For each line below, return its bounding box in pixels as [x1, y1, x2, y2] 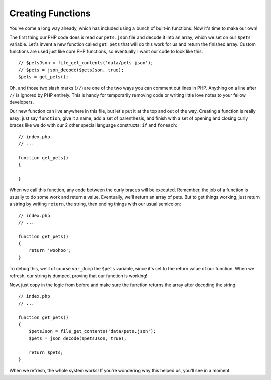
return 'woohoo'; [28, 248, 71, 253]
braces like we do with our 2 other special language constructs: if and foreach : [9, 122, 178, 128]
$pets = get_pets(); [18, 74, 69, 80]
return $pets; [28, 349, 64, 355]
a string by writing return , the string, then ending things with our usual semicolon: [9, 201, 181, 207]
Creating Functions [9, 8, 91, 19]
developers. [9, 99, 34, 105]
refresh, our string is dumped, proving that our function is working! [9, 273, 148, 279]
